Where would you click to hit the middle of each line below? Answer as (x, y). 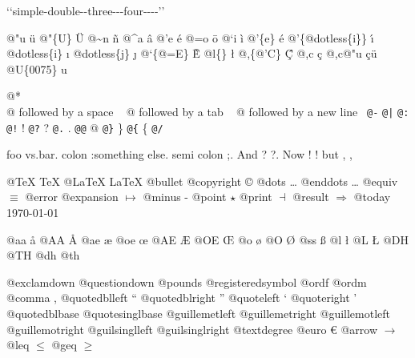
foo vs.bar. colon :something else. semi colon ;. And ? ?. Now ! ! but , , (179, 154)
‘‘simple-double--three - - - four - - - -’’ (86, 10)
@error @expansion (72, 197)
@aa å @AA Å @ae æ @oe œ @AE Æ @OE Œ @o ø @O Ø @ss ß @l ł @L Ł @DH (207, 239)
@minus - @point (185, 197)
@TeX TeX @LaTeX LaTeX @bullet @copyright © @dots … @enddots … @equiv (202, 181)
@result (311, 197)
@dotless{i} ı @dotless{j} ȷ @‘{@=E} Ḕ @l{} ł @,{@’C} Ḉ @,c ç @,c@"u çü (192, 53)
